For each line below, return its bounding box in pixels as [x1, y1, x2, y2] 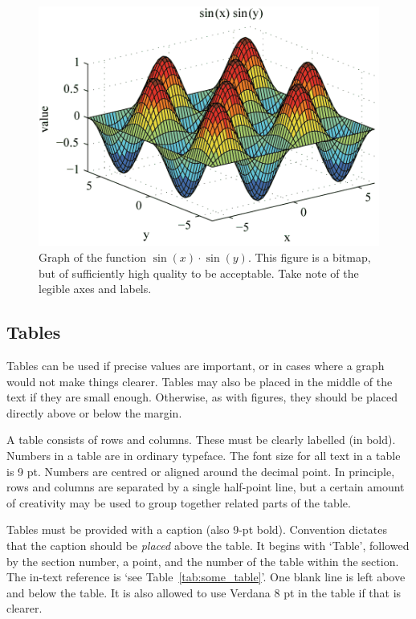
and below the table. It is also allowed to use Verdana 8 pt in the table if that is [6, 584, 402, 601]
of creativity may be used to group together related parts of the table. [6, 494, 351, 511]
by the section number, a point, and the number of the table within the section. [6, 552, 399, 569]
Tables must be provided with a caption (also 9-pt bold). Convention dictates [6, 521, 388, 538]
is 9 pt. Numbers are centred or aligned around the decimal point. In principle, [6, 462, 395, 479]
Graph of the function [39, 249, 146, 266]
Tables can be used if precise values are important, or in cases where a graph [6, 357, 385, 374]
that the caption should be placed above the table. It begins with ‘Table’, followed [6, 536, 410, 553]
